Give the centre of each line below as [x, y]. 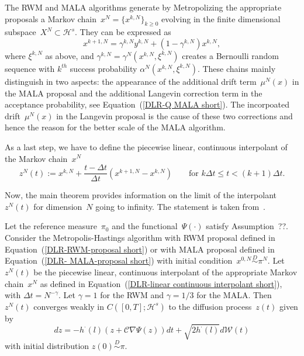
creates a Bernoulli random [230, 55]
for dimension [58, 206]
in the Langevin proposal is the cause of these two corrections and [175, 115]
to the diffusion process [210, 306]
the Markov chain [36, 158]
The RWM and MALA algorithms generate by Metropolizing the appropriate [143, 7]
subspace [20, 32]
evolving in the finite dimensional [221, 18]
